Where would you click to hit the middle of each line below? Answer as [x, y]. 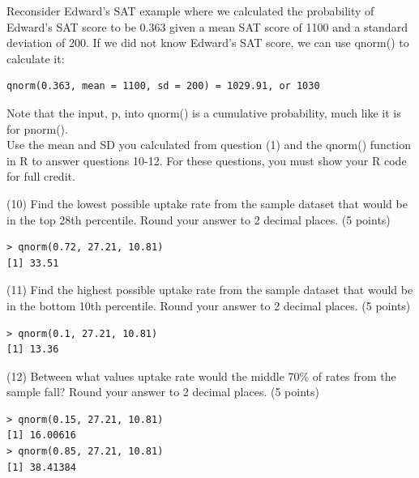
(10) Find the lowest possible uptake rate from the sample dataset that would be [207, 203]
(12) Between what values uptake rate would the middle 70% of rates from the [201, 376]
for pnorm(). [37, 128]
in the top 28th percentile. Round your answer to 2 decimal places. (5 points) [199, 219]
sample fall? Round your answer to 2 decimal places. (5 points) [163, 392]
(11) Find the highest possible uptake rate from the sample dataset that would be [210, 290]
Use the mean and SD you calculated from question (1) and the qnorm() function [209, 145]
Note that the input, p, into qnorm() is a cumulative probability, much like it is [204, 112]
